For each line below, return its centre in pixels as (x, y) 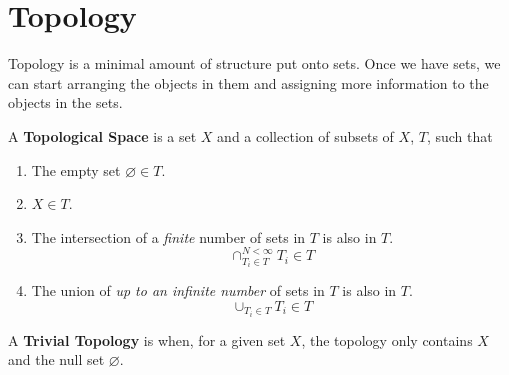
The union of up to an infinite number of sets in (178, 290)
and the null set (56, 359)
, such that (459, 135)
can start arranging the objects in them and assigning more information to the (248, 82)
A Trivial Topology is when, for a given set (147, 339)
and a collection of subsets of (305, 135)
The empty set (76, 169)
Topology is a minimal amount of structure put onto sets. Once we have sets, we (254, 63)
